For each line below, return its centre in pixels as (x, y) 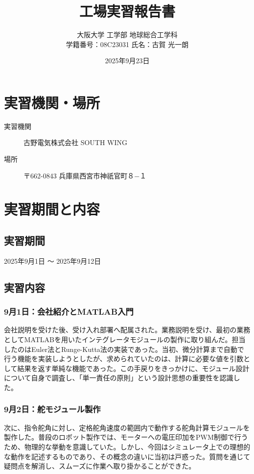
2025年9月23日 (127, 61)
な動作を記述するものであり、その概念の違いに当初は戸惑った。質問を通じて (127, 456)
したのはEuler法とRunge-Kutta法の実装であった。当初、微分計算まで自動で (124, 349)
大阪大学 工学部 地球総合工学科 (127, 35)
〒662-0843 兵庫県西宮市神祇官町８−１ (85, 175)
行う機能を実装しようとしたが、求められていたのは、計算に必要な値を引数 (124, 359)
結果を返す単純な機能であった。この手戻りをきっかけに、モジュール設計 (133, 368)
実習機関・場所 (52, 102)
